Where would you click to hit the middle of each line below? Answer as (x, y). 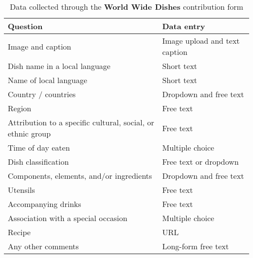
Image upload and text (201, 41)
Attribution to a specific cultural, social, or (81, 122)
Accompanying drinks (45, 204)
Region (20, 108)
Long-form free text (196, 246)
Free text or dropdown (200, 162)
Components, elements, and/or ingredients (80, 176)
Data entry (184, 26)
